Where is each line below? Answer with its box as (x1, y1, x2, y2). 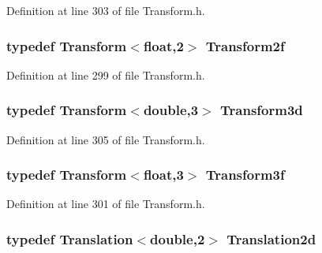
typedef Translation (6, 229, 133, 248)
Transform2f (205, 35, 285, 55)
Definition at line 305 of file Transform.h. (6, 131, 205, 147)
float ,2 (143, 35, 184, 55)
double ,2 (150, 229, 205, 248)
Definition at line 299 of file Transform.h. (6, 66, 205, 83)
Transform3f (205, 165, 285, 184)
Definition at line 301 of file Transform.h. (6, 195, 205, 212)
